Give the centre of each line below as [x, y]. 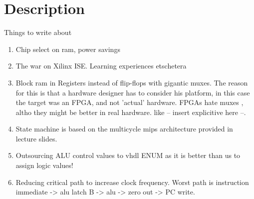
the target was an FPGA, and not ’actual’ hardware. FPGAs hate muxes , [129, 102]
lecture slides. [36, 138]
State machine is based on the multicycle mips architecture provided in [124, 129]
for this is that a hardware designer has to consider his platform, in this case [133, 92]
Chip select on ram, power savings [68, 49]
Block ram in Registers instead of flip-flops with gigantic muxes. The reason [132, 82]
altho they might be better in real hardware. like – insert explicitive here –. [131, 112]
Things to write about [38, 32]
